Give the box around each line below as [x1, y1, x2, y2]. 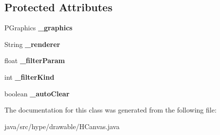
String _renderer [4, 39, 60, 49]
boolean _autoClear [4, 88, 70, 98]
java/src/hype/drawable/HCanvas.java [4, 121, 120, 131]
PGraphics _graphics [4, 22, 73, 33]
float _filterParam [4, 55, 65, 66]
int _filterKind [4, 71, 55, 82]
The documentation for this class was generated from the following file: [4, 105, 217, 115]
